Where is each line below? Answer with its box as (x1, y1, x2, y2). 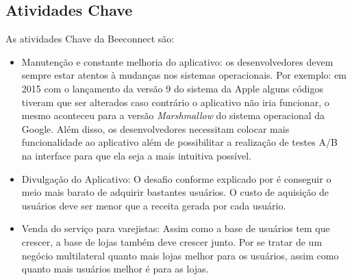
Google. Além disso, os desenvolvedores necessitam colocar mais (21, 121, 290, 136)
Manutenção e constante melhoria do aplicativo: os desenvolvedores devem (21, 54, 334, 68)
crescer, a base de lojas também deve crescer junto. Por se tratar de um (21, 234, 323, 249)
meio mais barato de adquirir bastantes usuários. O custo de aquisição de (21, 185, 329, 199)
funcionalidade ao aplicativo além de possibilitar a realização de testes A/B (21, 135, 338, 149)
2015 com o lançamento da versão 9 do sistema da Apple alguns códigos (21, 81, 323, 95)
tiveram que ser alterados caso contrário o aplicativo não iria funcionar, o (21, 94, 329, 109)
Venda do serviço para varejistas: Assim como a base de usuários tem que (21, 221, 330, 236)
